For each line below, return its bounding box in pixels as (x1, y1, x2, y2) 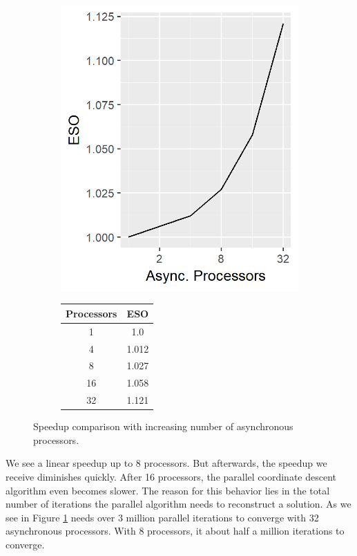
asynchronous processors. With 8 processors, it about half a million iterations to (6, 523, 345, 538)
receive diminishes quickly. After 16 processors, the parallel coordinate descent (6, 469, 337, 483)
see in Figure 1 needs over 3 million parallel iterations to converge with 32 (6, 510, 319, 524)
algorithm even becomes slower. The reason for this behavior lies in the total (6, 483, 330, 497)
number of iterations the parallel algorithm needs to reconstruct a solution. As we (6, 497, 351, 511)
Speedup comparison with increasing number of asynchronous (33, 419, 293, 434)
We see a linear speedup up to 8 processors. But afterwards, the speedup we (6, 456, 327, 470)
